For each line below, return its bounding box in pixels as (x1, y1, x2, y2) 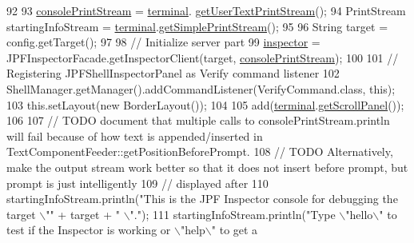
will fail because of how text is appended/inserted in (6, 127, 263, 144)
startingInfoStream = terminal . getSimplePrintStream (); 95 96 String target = (6, 18, 388, 34)
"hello (345, 205, 373, 222)
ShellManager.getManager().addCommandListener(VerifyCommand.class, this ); (6, 80, 396, 97)
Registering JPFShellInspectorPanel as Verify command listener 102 (6, 65, 340, 82)
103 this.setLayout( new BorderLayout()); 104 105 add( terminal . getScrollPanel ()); (6, 96, 404, 113)
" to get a (211, 221, 258, 238)
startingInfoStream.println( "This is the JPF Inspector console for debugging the (6, 190, 398, 207)
